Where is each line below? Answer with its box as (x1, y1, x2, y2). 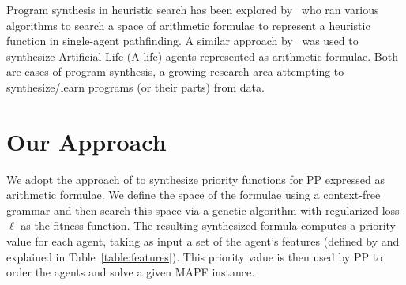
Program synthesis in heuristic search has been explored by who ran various (6, 2, 379, 17)
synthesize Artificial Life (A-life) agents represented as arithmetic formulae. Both (6, 47, 398, 64)
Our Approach (6, 125, 167, 157)
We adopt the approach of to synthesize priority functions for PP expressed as (6, 171, 385, 187)
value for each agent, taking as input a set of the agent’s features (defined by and (6, 233, 400, 249)
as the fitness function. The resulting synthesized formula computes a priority (21, 217, 397, 234)
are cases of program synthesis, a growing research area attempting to (6, 63, 344, 80)
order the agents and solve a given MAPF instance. (6, 264, 255, 280)
